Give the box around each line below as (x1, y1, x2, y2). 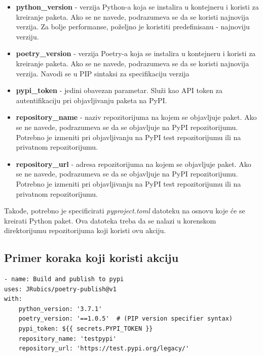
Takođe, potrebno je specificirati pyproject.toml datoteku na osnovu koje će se (4, 205, 245, 216)
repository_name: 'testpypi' (18, 335, 117, 342)
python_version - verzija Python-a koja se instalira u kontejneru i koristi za (16, 2, 259, 12)
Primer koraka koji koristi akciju (4, 250, 179, 265)
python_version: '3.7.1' (18, 305, 102, 313)
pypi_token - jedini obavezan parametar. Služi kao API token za (16, 85, 222, 96)
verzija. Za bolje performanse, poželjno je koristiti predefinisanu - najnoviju (16, 21, 250, 32)
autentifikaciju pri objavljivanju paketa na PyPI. (16, 95, 167, 105)
